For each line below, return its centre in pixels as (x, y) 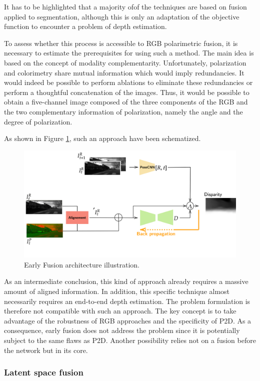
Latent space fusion (44, 372)
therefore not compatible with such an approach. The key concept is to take (120, 311)
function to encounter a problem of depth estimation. (85, 26)
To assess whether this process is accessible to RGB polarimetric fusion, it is (121, 43)
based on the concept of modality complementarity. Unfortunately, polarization (125, 62)
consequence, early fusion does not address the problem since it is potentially (122, 330)
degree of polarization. (38, 121)
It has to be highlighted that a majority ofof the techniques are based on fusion (125, 6)
